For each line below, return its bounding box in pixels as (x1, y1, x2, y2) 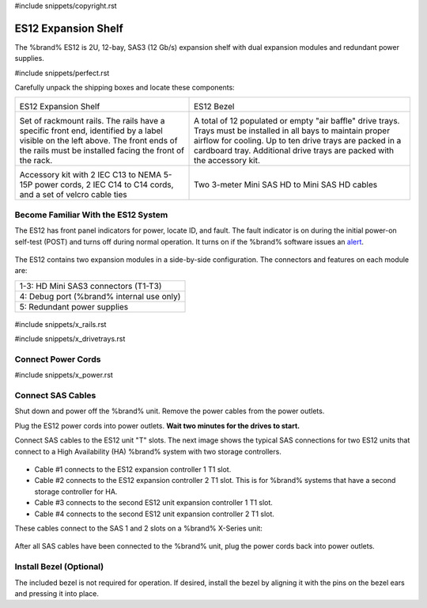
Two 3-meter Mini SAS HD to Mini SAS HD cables (194, 179, 378, 190)
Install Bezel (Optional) (14, 561, 104, 572)
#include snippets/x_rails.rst (14, 319, 107, 329)
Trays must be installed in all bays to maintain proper (194, 125, 391, 136)
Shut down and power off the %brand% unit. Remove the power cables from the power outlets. (14, 406, 325, 416)
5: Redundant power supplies (19, 301, 129, 312)
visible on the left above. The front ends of (19, 135, 178, 146)
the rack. (19, 155, 53, 166)
